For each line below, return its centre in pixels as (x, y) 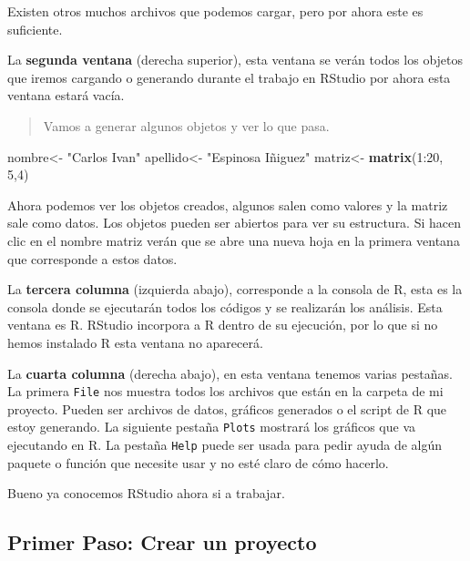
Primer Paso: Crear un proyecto (162, 542)
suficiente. (35, 29)
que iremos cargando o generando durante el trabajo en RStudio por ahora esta (229, 77)
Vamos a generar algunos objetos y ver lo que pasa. (186, 125)
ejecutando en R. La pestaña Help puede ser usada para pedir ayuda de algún (225, 444)
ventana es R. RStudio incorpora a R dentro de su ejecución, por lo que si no (223, 325)
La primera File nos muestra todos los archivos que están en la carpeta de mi (225, 391)
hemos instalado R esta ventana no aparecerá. (135, 342)
